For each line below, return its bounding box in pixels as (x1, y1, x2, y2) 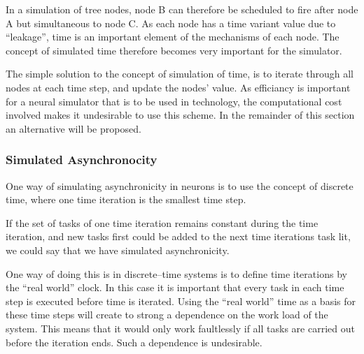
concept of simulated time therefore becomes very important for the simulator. (6, 43, 342, 57)
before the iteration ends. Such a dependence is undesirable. (6, 334, 262, 349)
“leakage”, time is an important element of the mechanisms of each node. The (6, 29, 339, 44)
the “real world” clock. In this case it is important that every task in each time (6, 280, 344, 295)
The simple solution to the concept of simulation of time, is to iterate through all (6, 66, 353, 81)
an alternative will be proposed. (6, 121, 141, 135)
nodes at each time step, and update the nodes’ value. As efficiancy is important (6, 80, 351, 94)
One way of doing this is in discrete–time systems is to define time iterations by (6, 266, 347, 281)
